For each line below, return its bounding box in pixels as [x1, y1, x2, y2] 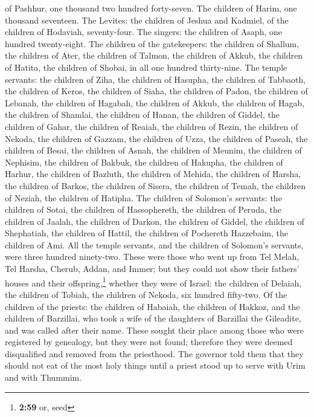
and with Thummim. [5, 371, 82, 384]
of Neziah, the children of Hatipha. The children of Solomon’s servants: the [5, 191, 282, 204]
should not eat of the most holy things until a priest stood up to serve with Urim [5, 359, 306, 372]
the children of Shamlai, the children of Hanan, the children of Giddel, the [5, 108, 280, 121]
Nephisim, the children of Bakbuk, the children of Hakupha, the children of [5, 155, 283, 168]
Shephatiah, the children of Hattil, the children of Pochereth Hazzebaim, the [5, 227, 288, 239]
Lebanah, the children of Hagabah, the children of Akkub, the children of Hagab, [5, 96, 305, 109]
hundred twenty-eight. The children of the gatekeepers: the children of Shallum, [5, 37, 300, 50]
